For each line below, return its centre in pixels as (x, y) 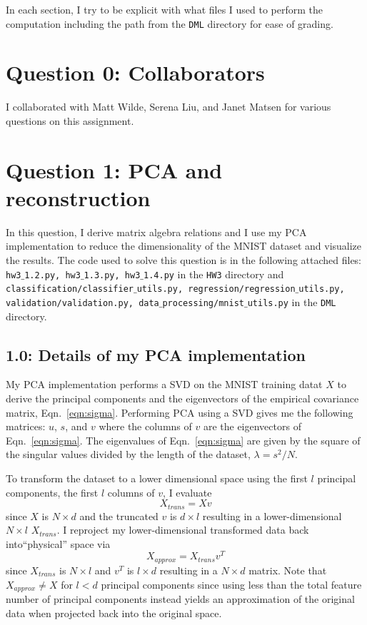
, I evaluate (187, 492)
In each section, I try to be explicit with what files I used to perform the (165, 9)
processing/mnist (203, 303)
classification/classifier (70, 289)
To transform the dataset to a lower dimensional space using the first (157, 478)
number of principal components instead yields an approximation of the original (180, 598)
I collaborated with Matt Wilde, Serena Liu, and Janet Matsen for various (169, 107)
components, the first (52, 492)
